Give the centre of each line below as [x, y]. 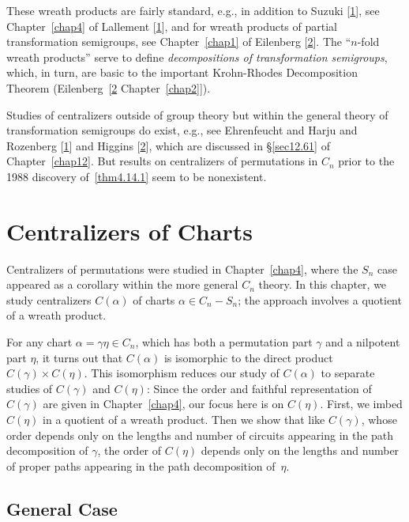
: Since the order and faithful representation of [259, 388]
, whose [379, 419]
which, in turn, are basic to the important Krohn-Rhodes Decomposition [182, 72]
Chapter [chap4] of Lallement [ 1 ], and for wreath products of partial [172, 26]
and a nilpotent [363, 342]
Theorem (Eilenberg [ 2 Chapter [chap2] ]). [109, 87]
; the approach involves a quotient [320, 299]
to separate [348, 373]
